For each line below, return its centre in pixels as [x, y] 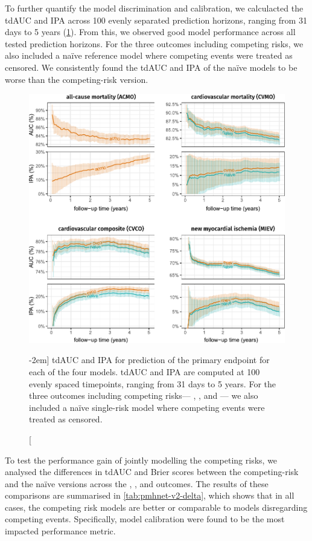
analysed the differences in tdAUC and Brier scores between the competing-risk [152, 472]
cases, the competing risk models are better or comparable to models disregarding [156, 507]
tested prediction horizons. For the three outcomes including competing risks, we [154, 43]
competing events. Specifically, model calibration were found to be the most [145, 519]
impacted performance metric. [60, 531]
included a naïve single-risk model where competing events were [147, 407]
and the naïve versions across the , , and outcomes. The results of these [137, 483]
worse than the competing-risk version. [77, 79]
